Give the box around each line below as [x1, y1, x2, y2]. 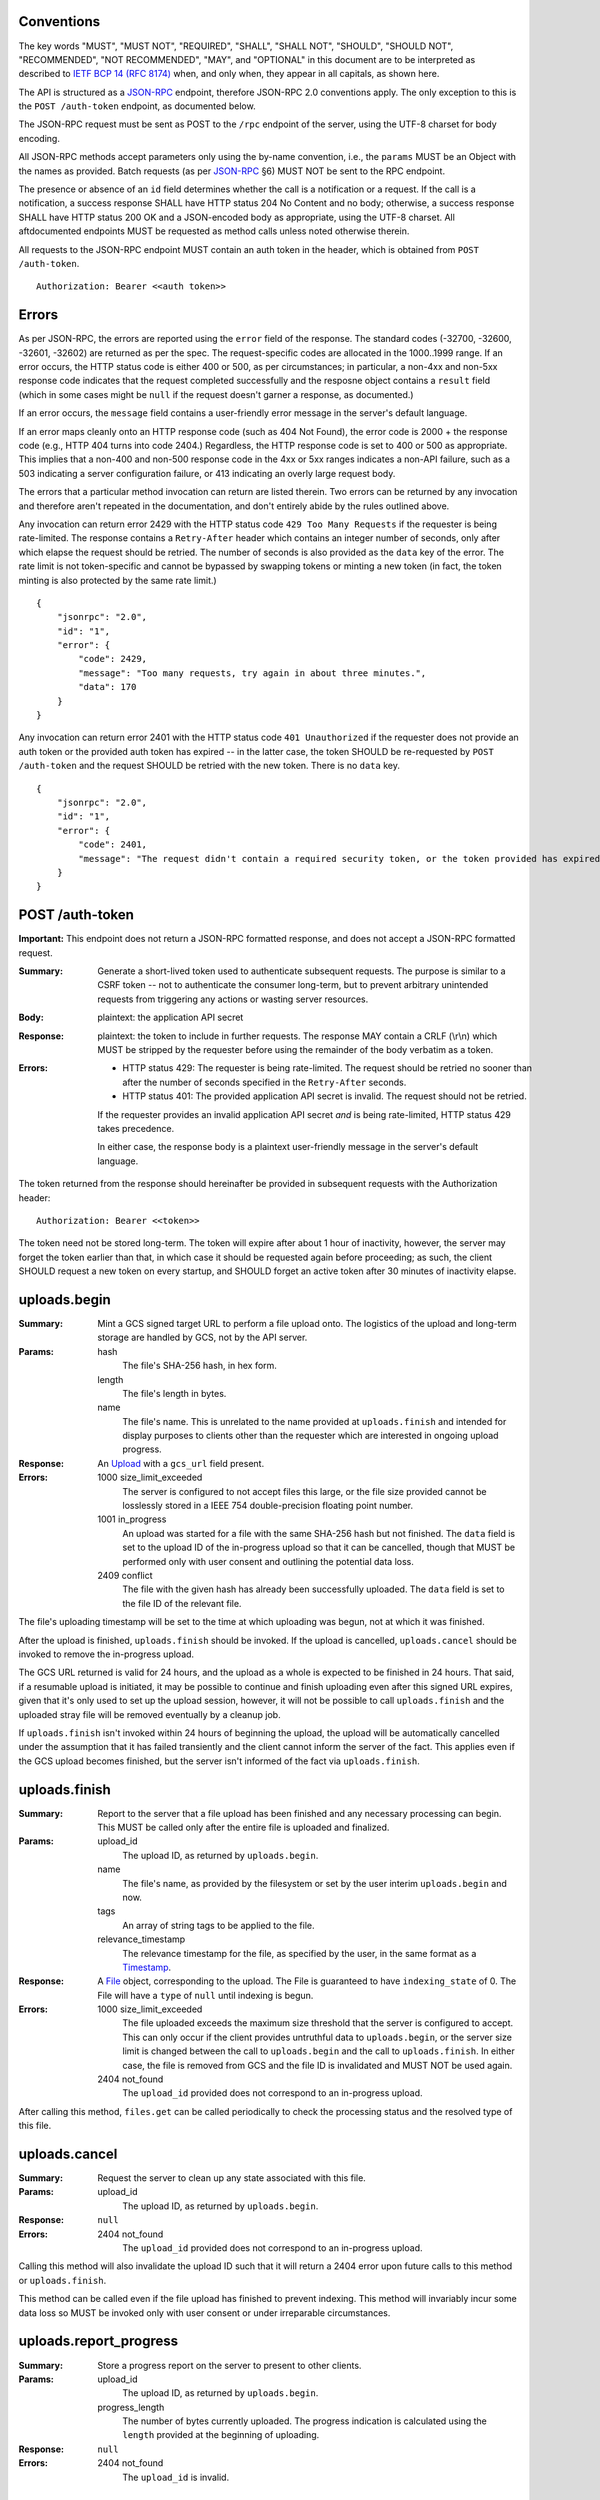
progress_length [97, 2401, 165, 2413]
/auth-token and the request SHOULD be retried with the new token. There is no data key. [18, 760, 400, 772]
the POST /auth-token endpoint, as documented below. [18, 100, 256, 112]
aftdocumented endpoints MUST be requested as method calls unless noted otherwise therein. [18, 225, 410, 237]
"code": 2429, [78, 653, 148, 665]
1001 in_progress [97, 1513, 167, 1525]
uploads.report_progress [18, 2333, 179, 2350]
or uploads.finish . [18, 2274, 107, 2286]
